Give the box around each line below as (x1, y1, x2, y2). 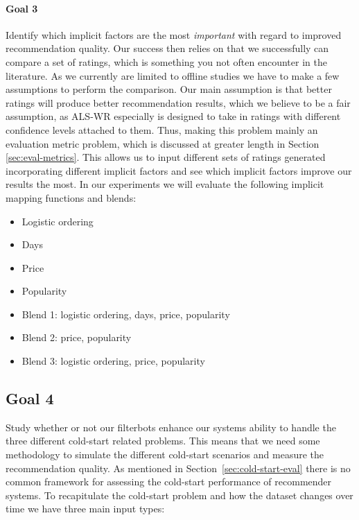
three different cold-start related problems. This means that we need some (6, 433, 320, 448)
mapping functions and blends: (6, 190, 137, 205)
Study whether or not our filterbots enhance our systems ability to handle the (6, 419, 336, 434)
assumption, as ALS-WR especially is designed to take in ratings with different (6, 109, 341, 123)
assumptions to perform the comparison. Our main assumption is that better (6, 82, 332, 96)
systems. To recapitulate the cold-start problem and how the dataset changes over (6, 487, 353, 502)
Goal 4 (6, 388, 54, 409)
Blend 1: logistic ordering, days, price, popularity (21, 306, 230, 321)
